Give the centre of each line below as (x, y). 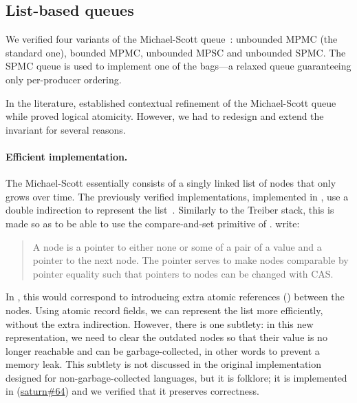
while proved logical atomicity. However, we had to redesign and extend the (165, 116)
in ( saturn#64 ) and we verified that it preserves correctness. (132, 391)
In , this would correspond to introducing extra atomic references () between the (175, 297)
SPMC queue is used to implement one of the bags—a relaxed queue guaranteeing (178, 66)
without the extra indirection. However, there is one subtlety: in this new (160, 323)
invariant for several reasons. (66, 129)
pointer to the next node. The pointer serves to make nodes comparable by (191, 260)
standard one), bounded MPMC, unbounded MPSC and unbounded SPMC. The (176, 52)
